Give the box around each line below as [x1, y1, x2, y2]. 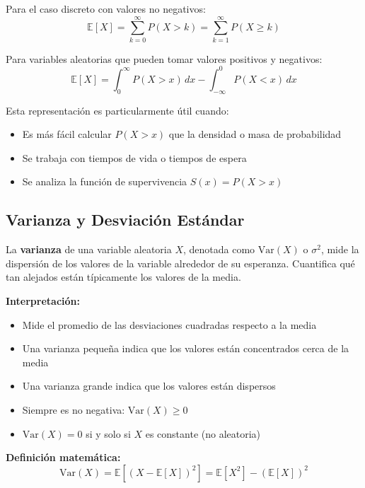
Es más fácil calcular [22, 127, 112, 141]
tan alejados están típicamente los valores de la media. [6, 269, 241, 284]
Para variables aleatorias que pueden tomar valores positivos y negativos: [6, 51, 323, 66]
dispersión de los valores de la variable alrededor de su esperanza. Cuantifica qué [6, 255, 355, 270]
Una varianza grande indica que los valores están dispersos [22, 378, 276, 393]
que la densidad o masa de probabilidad [168, 127, 342, 141]
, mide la [320, 242, 359, 257]
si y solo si [86, 426, 131, 441]
